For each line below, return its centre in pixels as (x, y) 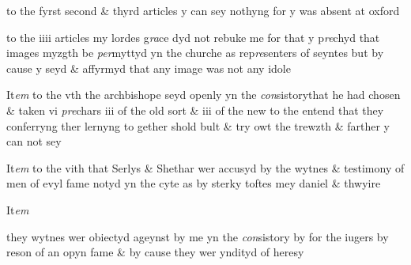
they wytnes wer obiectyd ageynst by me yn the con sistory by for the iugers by (198, 236)
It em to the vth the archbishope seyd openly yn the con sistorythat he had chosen (204, 95)
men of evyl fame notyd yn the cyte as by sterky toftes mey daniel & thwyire (194, 183)
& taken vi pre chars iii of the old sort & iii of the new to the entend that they (195, 110)
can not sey (34, 141)
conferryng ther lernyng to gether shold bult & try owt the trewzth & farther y (198, 125)
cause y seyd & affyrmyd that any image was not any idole (149, 68)
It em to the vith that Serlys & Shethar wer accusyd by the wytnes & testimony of (205, 167)
